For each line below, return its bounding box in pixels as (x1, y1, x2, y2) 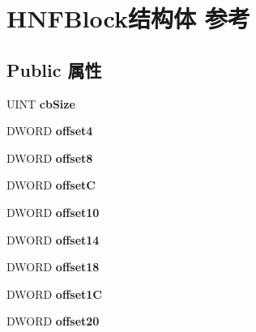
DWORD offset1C (6, 285, 102, 302)
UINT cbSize (6, 95, 75, 112)
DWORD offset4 (6, 122, 93, 139)
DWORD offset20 (6, 313, 100, 330)
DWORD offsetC (6, 177, 96, 194)
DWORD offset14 (6, 231, 100, 248)
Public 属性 (6, 57, 102, 82)
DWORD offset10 (6, 203, 100, 220)
